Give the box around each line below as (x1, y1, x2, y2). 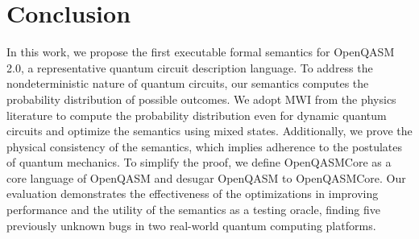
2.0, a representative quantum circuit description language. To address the (6, 59, 373, 76)
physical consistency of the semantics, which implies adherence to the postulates (6, 138, 402, 155)
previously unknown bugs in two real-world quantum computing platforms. (6, 216, 376, 233)
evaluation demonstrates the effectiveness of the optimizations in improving (6, 185, 379, 202)
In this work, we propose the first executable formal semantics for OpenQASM (6, 43, 395, 60)
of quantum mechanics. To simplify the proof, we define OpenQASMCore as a (6, 154, 392, 171)
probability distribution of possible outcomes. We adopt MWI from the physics (6, 90, 396, 107)
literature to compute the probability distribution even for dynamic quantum (6, 106, 387, 123)
